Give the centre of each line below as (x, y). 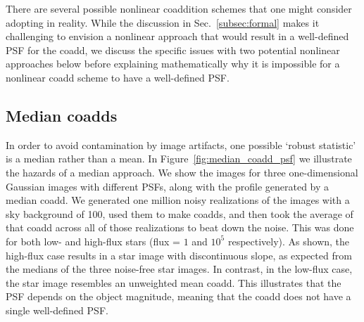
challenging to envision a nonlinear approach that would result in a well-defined (177, 36)
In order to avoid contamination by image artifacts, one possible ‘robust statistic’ (181, 144)
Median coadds (62, 115)
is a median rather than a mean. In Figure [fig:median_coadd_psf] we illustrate (179, 159)
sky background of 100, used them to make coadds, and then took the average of (180, 213)
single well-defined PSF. (57, 310)
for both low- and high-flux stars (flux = (93, 241)
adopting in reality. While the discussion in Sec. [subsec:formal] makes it (163, 22)
